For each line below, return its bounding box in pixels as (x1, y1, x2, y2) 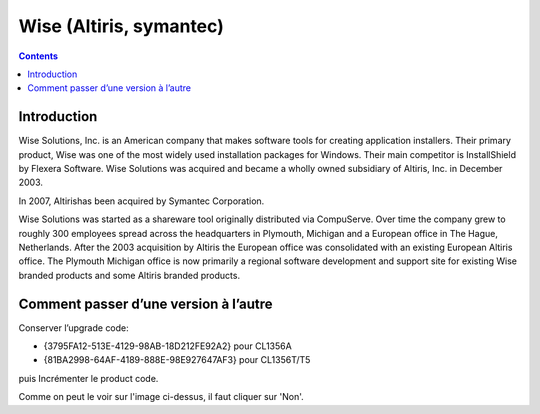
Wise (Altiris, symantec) (18, 15, 224, 37)
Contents (18, 50, 59, 62)
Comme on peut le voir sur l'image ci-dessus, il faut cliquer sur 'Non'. (18, 391, 304, 403)
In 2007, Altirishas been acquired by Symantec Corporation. (18, 195, 265, 207)
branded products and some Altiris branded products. (18, 269, 240, 281)
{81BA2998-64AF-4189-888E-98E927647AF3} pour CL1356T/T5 (43, 354, 311, 366)
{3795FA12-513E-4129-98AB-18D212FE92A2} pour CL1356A (43, 340, 292, 352)
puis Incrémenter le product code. (18, 372, 159, 384)
